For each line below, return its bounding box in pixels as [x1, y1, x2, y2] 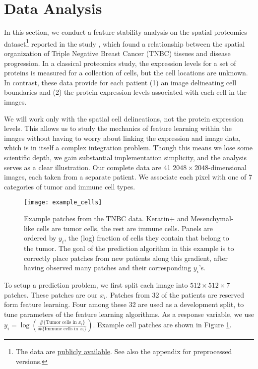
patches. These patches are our [4, 289, 98, 300]
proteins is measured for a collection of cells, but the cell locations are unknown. [4, 67, 248, 78]
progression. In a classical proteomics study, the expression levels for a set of [4, 58, 236, 68]
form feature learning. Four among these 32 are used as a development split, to [4, 299, 244, 309]
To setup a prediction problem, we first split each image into [4, 279, 188, 290]
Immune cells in [44, 326, 78, 331]
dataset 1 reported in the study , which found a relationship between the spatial [4, 37, 245, 49]
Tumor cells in [46, 319, 77, 325]
